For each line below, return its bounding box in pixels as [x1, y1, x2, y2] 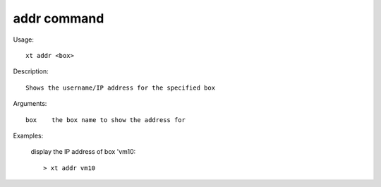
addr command [13, 11, 104, 26]
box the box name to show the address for [25, 116, 186, 123]
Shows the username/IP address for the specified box [25, 83, 215, 92]
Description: [13, 67, 49, 76]
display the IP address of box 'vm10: [30, 147, 136, 156]
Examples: [13, 131, 44, 140]
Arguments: [13, 99, 47, 108]
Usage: [13, 35, 35, 44]
